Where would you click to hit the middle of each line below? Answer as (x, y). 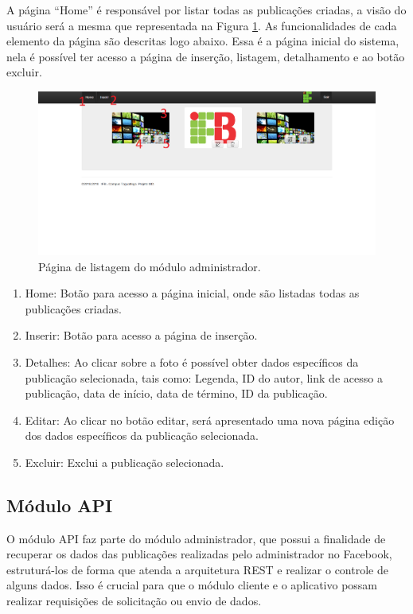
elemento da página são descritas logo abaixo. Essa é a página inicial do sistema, (203, 41)
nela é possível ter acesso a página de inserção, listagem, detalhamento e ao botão (206, 56)
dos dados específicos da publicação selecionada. (142, 435)
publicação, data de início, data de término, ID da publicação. (176, 393)
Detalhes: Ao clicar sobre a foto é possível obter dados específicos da (192, 361)
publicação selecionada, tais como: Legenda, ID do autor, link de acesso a (204, 377)
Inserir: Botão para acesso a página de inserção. (141, 335)
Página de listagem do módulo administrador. (150, 266)
